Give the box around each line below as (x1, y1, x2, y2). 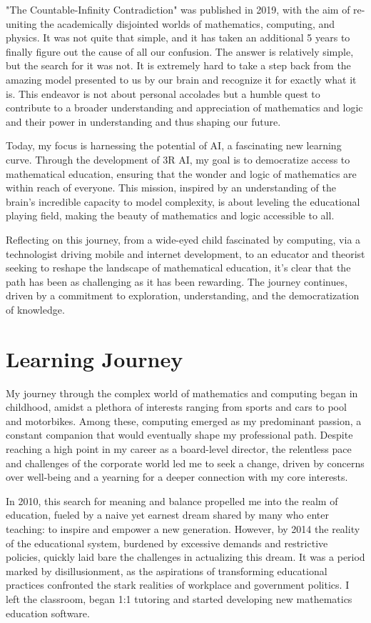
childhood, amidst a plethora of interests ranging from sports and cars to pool (6, 399, 347, 414)
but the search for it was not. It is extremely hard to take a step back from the (6, 58, 351, 73)
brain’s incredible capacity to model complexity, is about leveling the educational (6, 194, 360, 209)
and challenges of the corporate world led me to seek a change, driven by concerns (6, 455, 365, 470)
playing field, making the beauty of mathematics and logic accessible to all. (6, 208, 335, 223)
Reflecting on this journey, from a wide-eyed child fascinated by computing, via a (6, 231, 361, 246)
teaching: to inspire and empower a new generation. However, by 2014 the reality (6, 521, 360, 536)
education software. (6, 605, 90, 620)
